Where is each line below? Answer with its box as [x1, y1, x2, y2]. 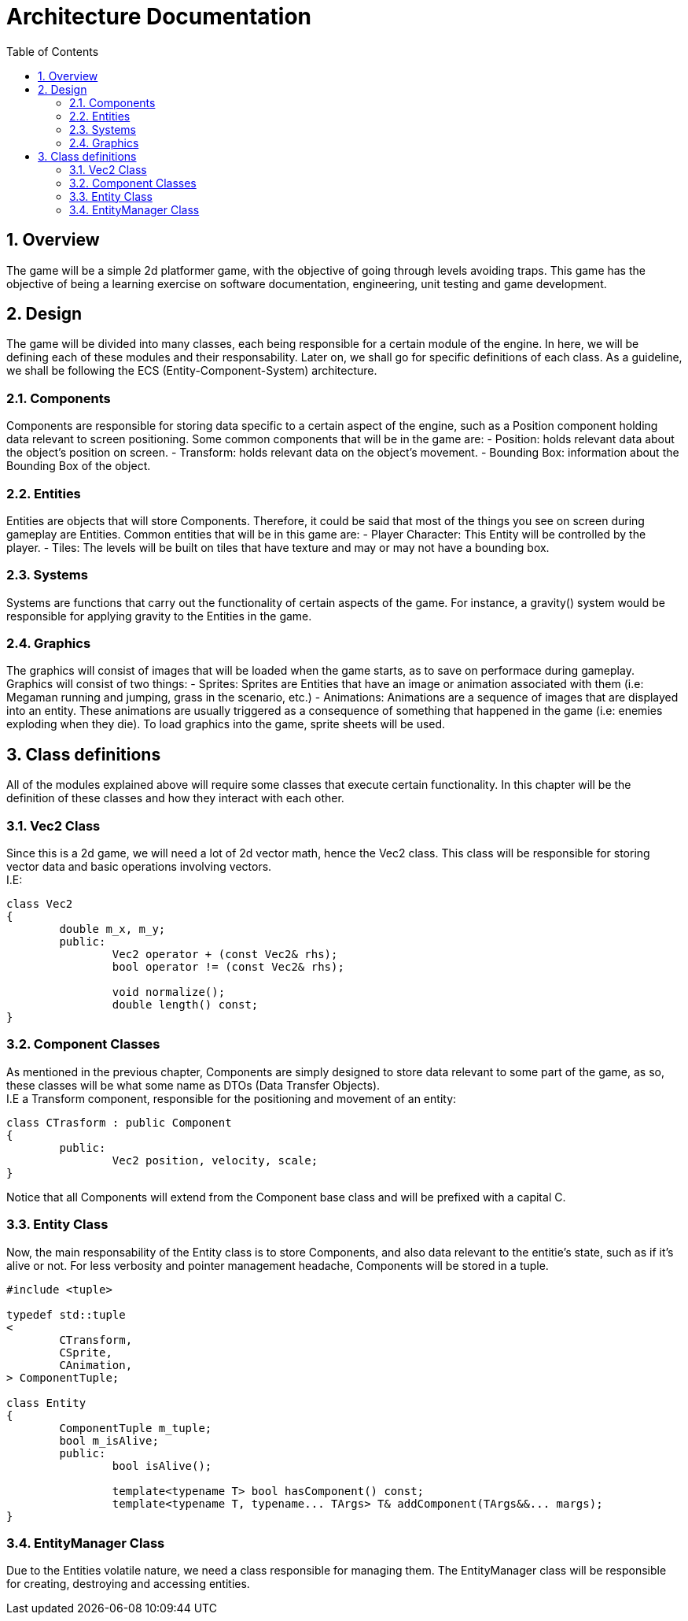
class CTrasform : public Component [6, 1116, 232, 1129]
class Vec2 [6, 897, 73, 911]
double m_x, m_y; [59, 923, 166, 936]
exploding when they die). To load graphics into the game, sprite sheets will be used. [6, 717, 446, 731]
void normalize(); [112, 986, 226, 999]
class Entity [6, 1396, 86, 1409]
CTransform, [59, 1333, 133, 1346]
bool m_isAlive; [59, 1434, 159, 1447]
